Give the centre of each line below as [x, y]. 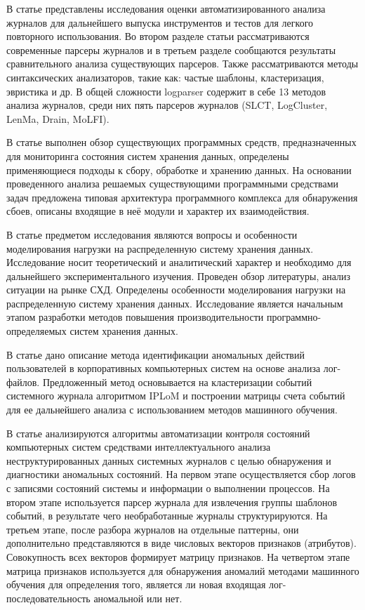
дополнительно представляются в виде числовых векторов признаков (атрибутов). [181, 543]
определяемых [36, 331]
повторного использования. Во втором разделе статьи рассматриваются [158, 36]
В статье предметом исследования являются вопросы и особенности [152, 234]
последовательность [48, 598]
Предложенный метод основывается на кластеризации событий [177, 382]
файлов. [23, 382]
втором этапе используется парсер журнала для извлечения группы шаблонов [172, 502]
